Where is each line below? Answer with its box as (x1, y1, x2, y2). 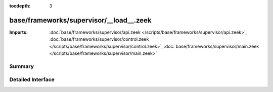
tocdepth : (9, 3, 31, 9)
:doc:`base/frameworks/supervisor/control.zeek (49, 36, 149, 42)
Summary (9, 63, 34, 70)
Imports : (9, 29, 28, 35)
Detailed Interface (9, 76, 55, 83)
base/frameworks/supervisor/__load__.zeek (9, 16, 152, 25)
